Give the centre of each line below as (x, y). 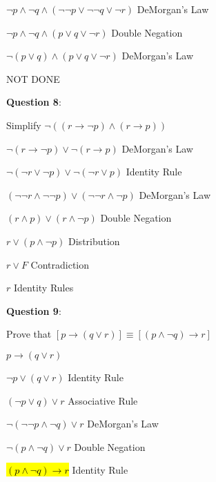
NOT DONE (33, 78)
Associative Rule (103, 400)
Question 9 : (34, 310)
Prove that (29, 334)
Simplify (24, 125)
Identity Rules (43, 288)
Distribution (94, 241)
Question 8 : (34, 102)
